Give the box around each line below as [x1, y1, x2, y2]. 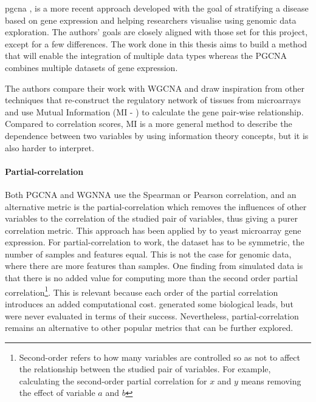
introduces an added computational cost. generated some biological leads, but [5, 297, 294, 310]
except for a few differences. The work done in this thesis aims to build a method [5, 37, 307, 50]
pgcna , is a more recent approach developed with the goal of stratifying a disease [5, 2, 309, 14]
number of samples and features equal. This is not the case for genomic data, [5, 247, 292, 260]
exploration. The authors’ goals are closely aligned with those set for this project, [5, 26, 308, 38]
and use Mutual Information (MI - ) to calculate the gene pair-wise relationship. [5, 105, 304, 118]
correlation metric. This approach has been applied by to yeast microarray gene [5, 223, 301, 236]
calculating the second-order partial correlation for [19, 374, 207, 387]
